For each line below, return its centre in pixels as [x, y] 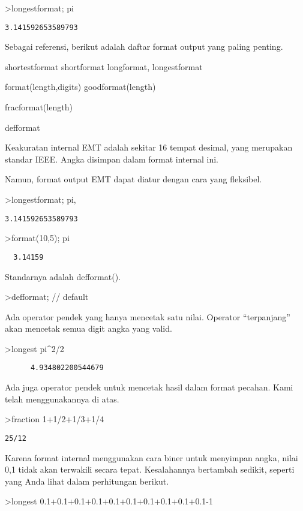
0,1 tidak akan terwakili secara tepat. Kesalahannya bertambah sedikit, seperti [150, 469]
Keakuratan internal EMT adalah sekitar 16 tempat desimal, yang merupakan [149, 147]
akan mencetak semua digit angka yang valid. [88, 328]
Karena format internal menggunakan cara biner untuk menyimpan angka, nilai [151, 457]
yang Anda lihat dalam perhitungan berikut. [87, 481]
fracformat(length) [39, 107]
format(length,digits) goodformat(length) [80, 87]
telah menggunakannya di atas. [62, 399]
